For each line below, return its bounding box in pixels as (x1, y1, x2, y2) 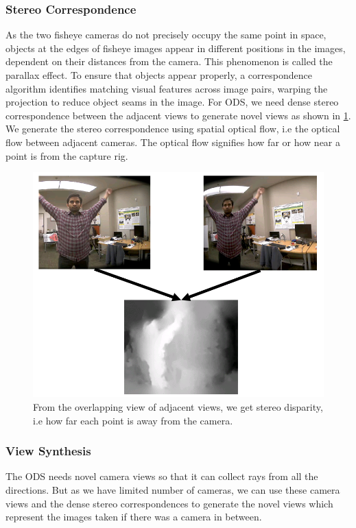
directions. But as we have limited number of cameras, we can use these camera (5, 483, 340, 497)
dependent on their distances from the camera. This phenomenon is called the (5, 54, 333, 69)
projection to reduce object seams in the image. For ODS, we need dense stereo (5, 95, 339, 109)
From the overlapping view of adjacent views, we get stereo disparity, (33, 400, 323, 414)
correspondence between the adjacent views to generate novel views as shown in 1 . (5, 108, 351, 122)
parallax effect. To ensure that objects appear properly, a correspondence (5, 68, 312, 82)
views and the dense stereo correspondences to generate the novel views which (5, 496, 333, 510)
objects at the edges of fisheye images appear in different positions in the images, (5, 40, 346, 55)
